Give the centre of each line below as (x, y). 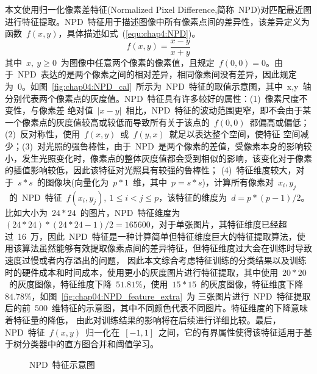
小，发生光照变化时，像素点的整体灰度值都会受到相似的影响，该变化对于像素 (158, 158)
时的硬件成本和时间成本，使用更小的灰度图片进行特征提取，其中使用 (141, 272)
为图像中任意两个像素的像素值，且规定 (137, 62)
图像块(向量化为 (77, 182)
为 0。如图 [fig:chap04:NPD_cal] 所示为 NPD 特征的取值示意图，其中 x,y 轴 (158, 86)
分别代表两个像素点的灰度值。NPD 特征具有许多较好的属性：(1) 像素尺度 (152, 98)
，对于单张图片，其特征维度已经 (214, 224)
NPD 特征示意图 (62, 364)
